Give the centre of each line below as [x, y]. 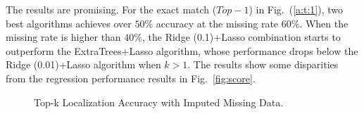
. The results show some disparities [263, 64]
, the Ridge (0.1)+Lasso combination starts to [241, 37]
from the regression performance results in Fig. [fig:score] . [131, 78]
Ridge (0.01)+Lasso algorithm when [83, 64]
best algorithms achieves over [69, 23]
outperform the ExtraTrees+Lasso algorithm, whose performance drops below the [182, 50]
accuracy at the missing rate [217, 23]
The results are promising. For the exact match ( [111, 9]
